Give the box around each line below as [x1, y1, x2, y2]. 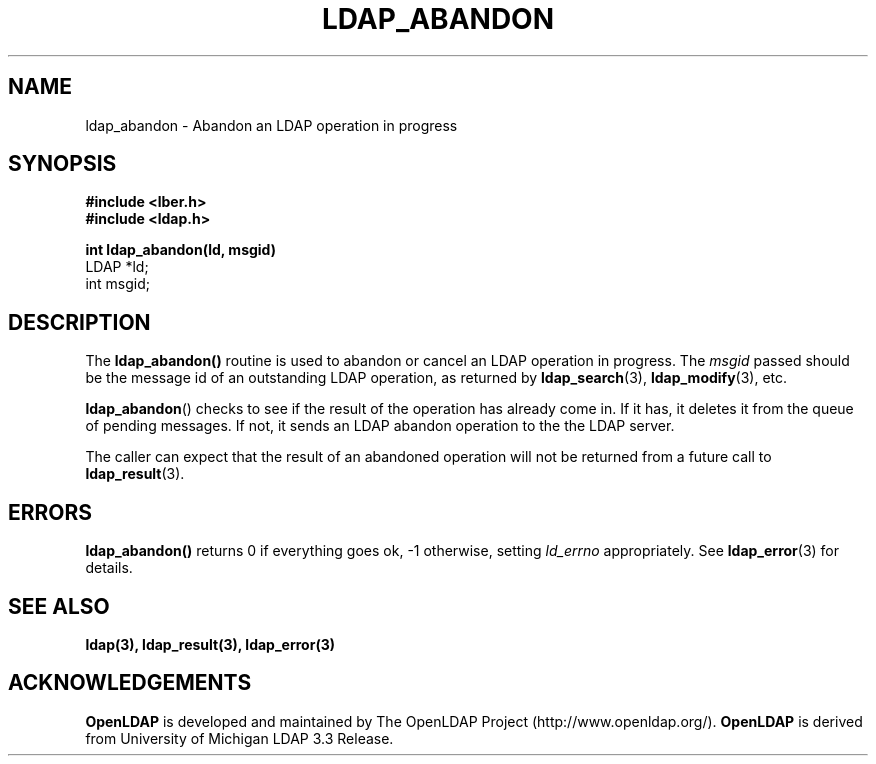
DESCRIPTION [8, 309, 151, 335]
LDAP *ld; [85, 258, 149, 276]
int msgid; [85, 275, 150, 293]
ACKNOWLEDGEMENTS [8, 670, 252, 696]
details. [85, 559, 133, 577]
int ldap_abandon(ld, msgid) [85, 241, 276, 259]
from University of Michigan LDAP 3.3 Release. [85, 729, 394, 747]
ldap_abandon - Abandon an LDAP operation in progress [85, 116, 458, 134]
